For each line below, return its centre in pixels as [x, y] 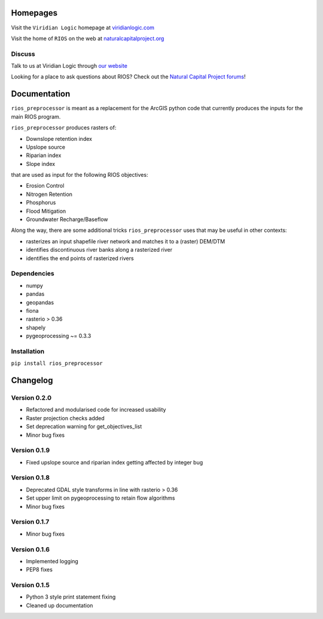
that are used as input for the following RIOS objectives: [80, 175]
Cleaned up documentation [60, 605]
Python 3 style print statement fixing [71, 597]
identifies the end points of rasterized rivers [80, 258]
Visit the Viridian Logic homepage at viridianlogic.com [83, 28]
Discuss [23, 54]
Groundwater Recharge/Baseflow [67, 219]
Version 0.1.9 [31, 451]
